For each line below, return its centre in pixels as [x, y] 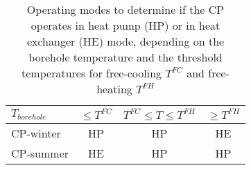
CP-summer [40, 153]
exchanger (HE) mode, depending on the [125, 41]
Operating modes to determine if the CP [125, 9]
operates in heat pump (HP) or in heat [125, 25]
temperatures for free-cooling [92, 73]
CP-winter [36, 133]
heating [114, 89]
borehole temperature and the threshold [125, 57]
